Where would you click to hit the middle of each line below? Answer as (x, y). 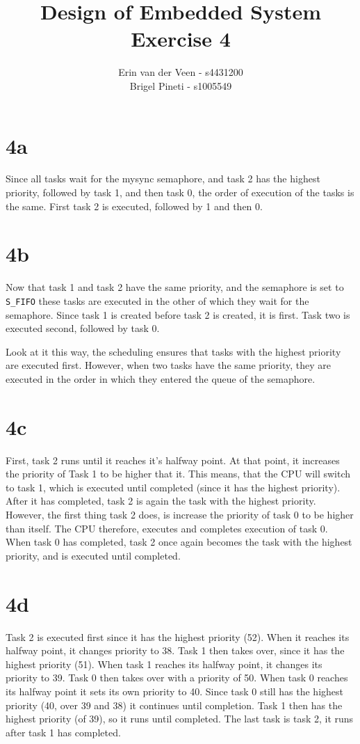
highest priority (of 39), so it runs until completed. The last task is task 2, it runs (180, 719)
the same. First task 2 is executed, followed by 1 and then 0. (134, 206)
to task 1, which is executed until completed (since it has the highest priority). (173, 487)
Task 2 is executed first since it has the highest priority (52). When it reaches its (178, 636)
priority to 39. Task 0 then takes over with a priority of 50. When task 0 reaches (177, 678)
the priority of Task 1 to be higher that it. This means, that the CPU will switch (178, 474)
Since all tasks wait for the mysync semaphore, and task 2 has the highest (163, 179)
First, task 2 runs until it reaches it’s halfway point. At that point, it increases (173, 460)
